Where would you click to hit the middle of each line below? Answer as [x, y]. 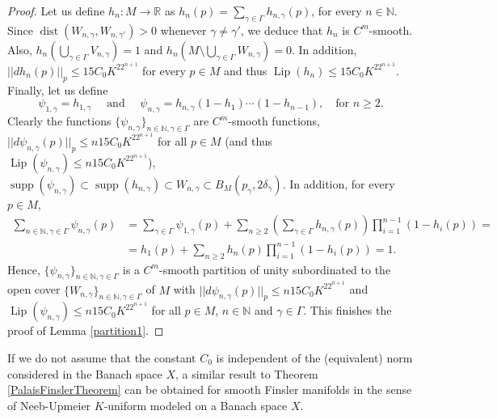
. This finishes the [347, 310]
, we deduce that [282, 30]
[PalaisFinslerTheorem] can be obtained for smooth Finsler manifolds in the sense [210, 389]
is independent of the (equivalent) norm [314, 357]
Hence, [24, 269]
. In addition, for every [339, 183]
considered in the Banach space [85, 373]
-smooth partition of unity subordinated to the [275, 269]
